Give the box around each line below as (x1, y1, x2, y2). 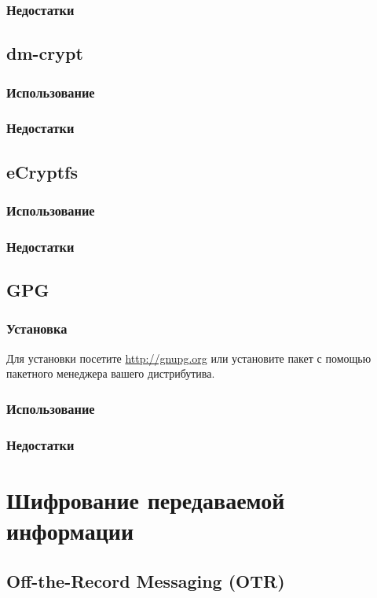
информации (6, 515, 134, 547)
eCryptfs (6, 159, 78, 183)
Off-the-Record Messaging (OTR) (6, 568, 285, 592)
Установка (6, 319, 68, 338)
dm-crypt (6, 41, 83, 65)
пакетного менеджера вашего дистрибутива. (6, 365, 215, 382)
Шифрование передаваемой (6, 483, 285, 515)
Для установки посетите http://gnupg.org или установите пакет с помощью (6, 349, 372, 366)
